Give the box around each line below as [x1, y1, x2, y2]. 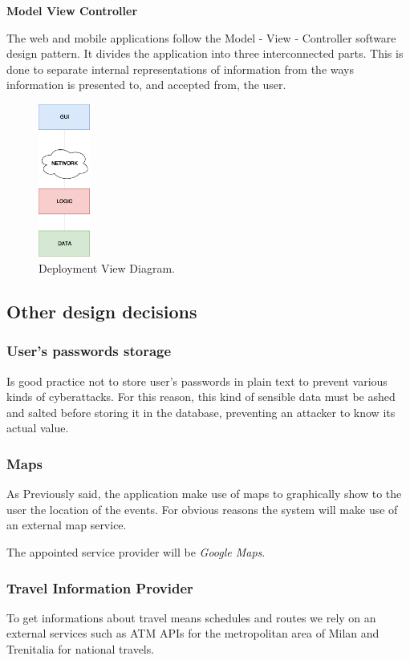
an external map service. [6, 516, 127, 533]
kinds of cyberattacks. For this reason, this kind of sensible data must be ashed [6, 388, 396, 405]
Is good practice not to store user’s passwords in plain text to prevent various [6, 372, 388, 389]
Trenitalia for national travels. [6, 641, 155, 658]
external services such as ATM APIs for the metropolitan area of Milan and [6, 625, 380, 642]
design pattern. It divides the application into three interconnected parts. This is [6, 45, 404, 62]
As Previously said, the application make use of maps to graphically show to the [6, 485, 402, 502]
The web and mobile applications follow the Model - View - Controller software [6, 29, 396, 46]
